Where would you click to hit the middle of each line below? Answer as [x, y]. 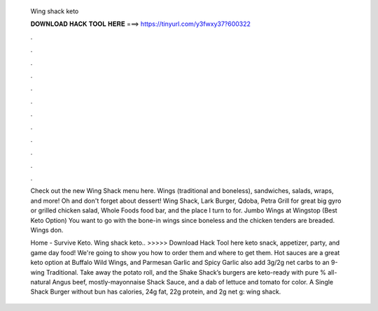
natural [41, 282]
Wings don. [47, 230]
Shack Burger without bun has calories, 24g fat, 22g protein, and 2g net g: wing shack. [156, 292]
